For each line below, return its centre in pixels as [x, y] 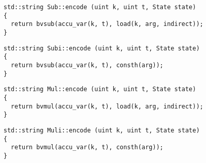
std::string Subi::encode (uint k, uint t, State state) [102, 48]
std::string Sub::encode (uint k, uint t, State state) [100, 7]
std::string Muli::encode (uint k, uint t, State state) [102, 130]
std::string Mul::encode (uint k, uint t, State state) [100, 89]
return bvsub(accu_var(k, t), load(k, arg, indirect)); [107, 24]
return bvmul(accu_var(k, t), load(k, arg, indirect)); [107, 106]
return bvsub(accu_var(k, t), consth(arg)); [87, 65]
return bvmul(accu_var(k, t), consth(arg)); [87, 147]
